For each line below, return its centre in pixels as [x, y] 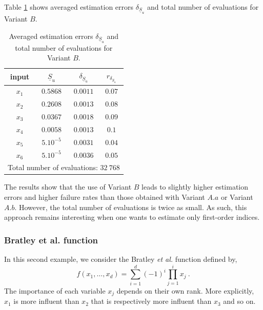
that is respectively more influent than [151, 301]
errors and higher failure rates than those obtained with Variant [105, 197]
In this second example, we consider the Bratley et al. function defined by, [121, 259]
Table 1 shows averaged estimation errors [69, 7]
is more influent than [46, 301]
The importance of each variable [55, 290]
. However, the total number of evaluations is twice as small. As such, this [131, 207]
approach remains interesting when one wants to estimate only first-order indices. [132, 217]
